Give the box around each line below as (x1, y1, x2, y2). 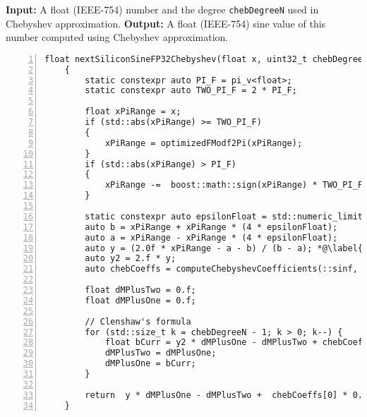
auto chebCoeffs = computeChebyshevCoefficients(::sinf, (85, 264, 358, 274)
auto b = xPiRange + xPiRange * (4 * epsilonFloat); (85, 222, 338, 232)
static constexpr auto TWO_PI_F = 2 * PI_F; (85, 85, 297, 96)
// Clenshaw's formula (85, 316, 191, 327)
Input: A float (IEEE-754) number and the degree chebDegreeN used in (6, 2, 319, 16)
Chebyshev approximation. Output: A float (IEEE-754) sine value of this (6, 16, 326, 30)
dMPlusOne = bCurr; (104, 358, 196, 369)
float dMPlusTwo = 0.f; (85, 285, 196, 296)
